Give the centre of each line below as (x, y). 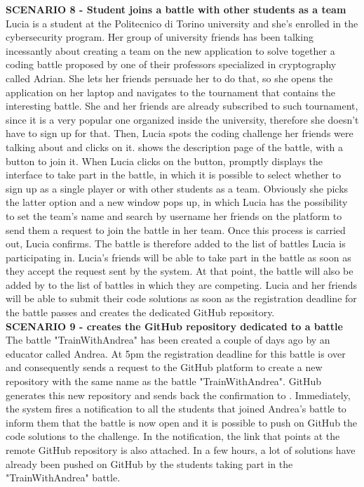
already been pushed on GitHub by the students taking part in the (149, 463)
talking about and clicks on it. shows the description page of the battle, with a (175, 147)
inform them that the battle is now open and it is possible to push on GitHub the (182, 422)
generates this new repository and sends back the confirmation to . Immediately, (178, 395)
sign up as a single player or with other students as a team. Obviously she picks (177, 188)
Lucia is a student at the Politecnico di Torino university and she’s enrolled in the (182, 23)
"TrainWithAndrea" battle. (63, 478)
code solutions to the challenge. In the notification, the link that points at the (173, 436)
